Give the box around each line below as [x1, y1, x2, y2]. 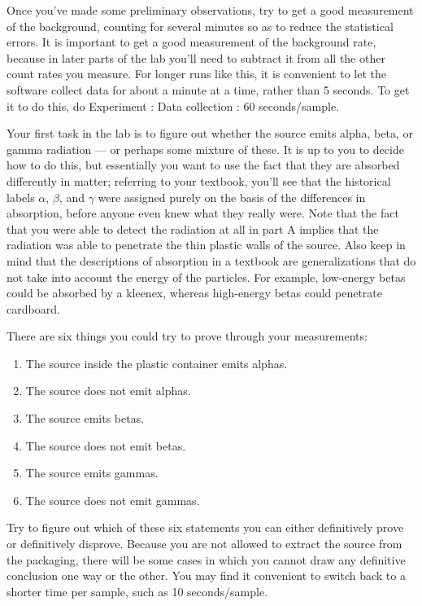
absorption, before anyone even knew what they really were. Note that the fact [7, 204, 399, 222]
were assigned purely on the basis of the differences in [98, 188, 366, 205]
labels [7, 188, 35, 205]
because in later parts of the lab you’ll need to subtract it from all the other [7, 49, 385, 66]
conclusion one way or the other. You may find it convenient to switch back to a [7, 567, 406, 584]
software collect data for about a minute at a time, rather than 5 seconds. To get [7, 81, 410, 98]
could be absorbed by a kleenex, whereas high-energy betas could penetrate [7, 284, 382, 301]
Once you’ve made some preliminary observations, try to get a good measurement [7, 2, 414, 18]
